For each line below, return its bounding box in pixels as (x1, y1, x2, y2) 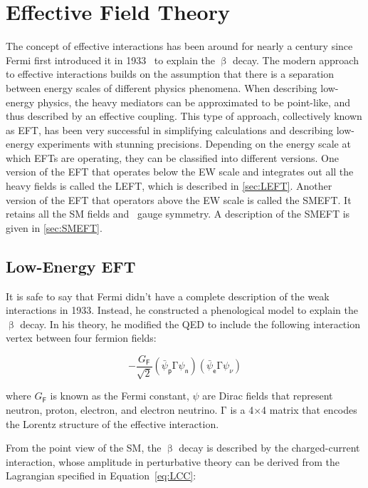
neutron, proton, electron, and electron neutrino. (6, 402, 218, 417)
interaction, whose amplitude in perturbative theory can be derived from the (6, 454, 340, 469)
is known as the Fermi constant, (50, 388, 189, 403)
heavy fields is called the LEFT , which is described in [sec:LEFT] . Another (6, 178, 332, 193)
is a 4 (230, 402, 254, 417)
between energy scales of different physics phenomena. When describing (6, 80, 317, 95)
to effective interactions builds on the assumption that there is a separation (6, 66, 335, 81)
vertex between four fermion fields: (6, 330, 157, 345)
